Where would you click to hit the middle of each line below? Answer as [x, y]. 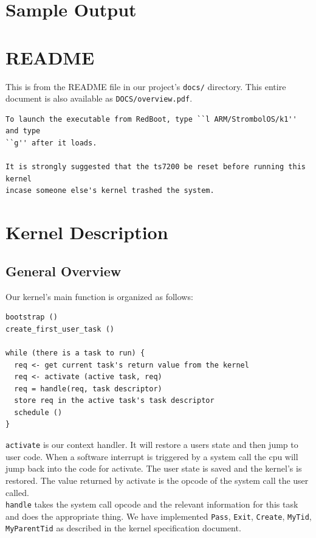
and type [23, 131]
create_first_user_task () [60, 329]
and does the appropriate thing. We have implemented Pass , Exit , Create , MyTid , [159, 516]
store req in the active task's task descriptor [114, 401]
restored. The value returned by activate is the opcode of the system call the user [157, 480]
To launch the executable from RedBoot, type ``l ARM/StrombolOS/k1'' [151, 119]
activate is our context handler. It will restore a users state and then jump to [152, 445]
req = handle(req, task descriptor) [88, 389]
